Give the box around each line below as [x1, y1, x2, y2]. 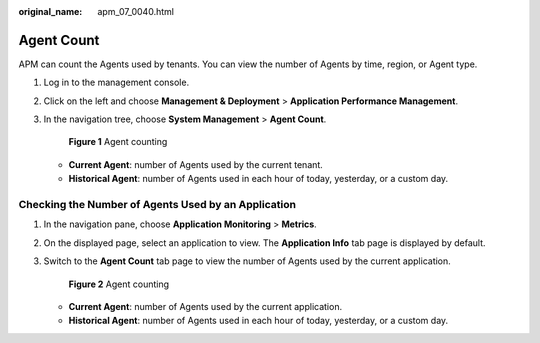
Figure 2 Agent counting [68, 278, 170, 290]
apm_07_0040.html [97, 6, 175, 17]
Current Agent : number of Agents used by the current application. [68, 300, 343, 312]
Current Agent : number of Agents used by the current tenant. [68, 158, 324, 170]
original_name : [18, 6, 83, 17]
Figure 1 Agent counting [68, 136, 168, 148]
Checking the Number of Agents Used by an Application [18, 198, 297, 212]
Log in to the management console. [43, 76, 190, 89]
